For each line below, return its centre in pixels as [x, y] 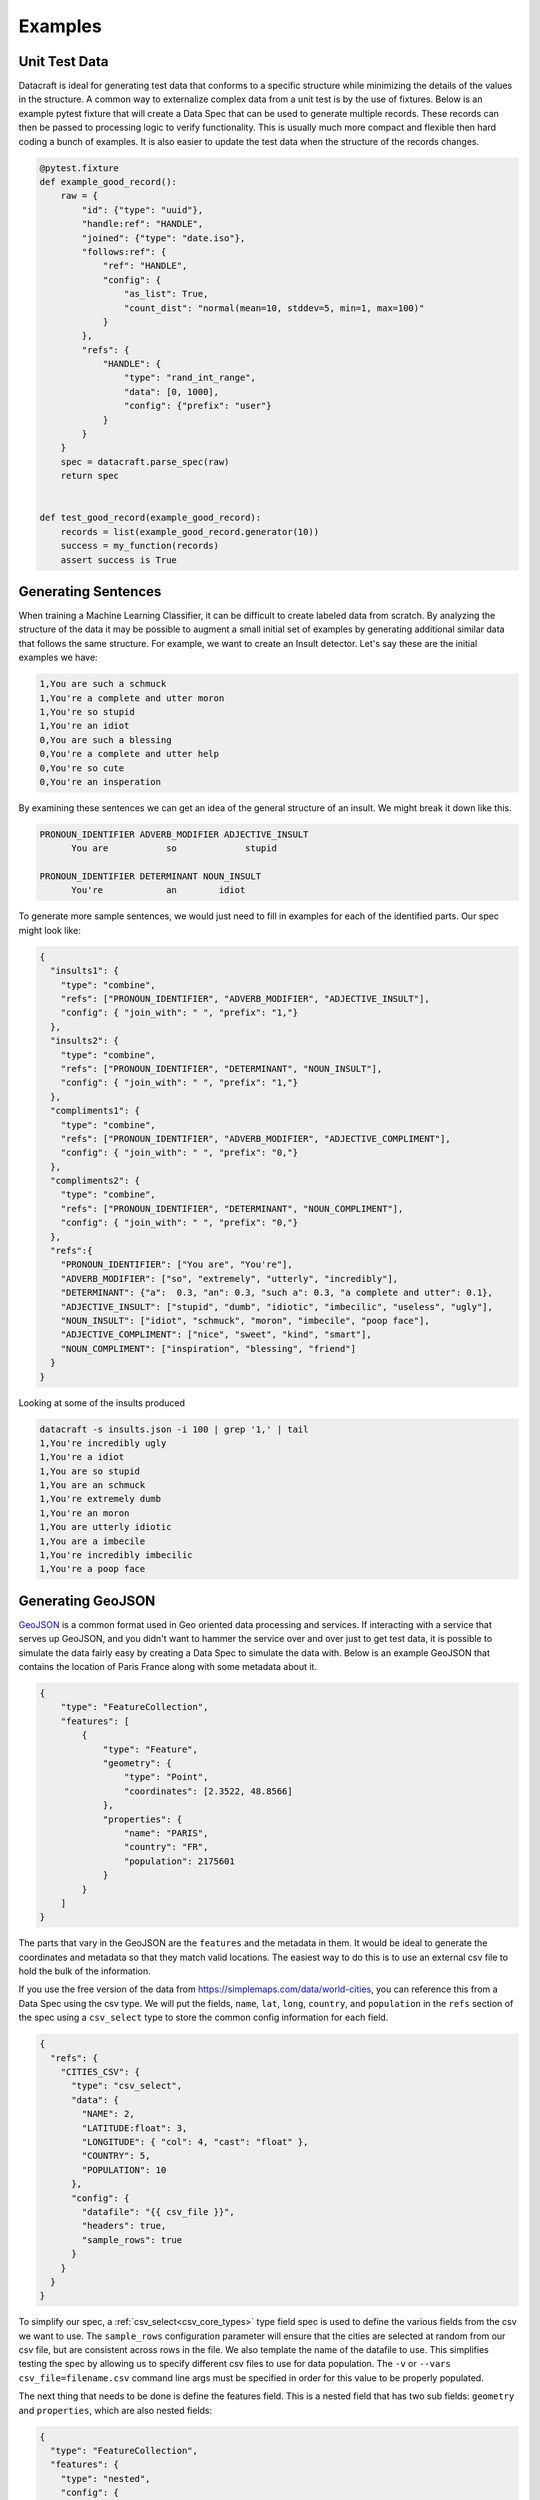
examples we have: [58, 657]
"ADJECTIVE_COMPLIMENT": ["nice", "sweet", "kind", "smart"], [216, 1334]
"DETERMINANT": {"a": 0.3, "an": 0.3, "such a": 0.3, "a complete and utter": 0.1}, [277, 1293]
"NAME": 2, [108, 2114]
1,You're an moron [84, 1513]
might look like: [50, 930]
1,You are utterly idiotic [105, 1527]
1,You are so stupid [89, 1471]
